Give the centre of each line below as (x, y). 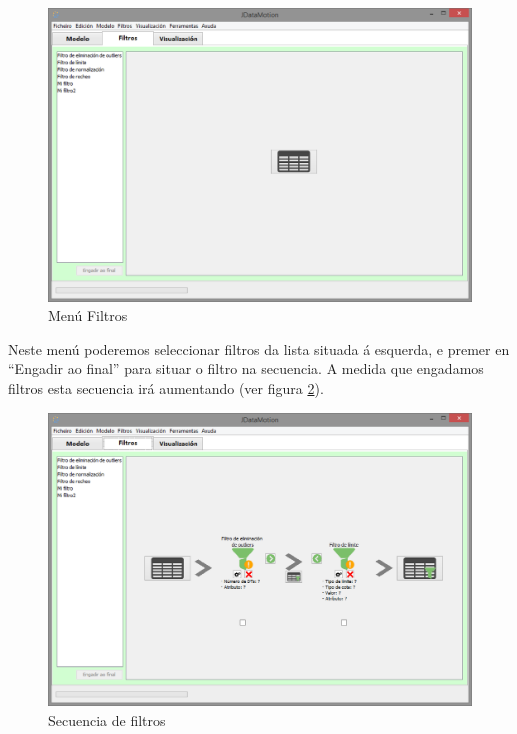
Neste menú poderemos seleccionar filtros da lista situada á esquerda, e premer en (259, 348)
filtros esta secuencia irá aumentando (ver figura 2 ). (166, 387)
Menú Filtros (88, 315)
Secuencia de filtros (107, 719)
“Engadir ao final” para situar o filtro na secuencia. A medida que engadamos (246, 368)
